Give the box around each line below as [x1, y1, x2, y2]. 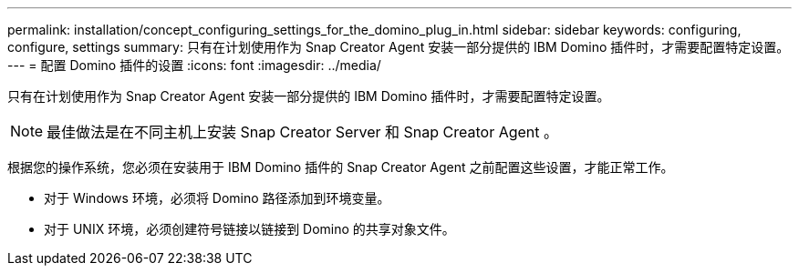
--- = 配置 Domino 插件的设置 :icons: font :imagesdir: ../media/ [7, 57, 381, 73]
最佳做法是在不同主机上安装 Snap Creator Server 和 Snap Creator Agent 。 [47, 123, 559, 141]
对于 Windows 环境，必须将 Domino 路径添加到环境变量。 [44, 190, 390, 206]
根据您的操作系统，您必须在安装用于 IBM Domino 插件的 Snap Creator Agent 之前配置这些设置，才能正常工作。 [7, 159, 674, 175]
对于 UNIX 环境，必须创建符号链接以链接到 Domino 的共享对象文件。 [44, 221, 455, 237]
